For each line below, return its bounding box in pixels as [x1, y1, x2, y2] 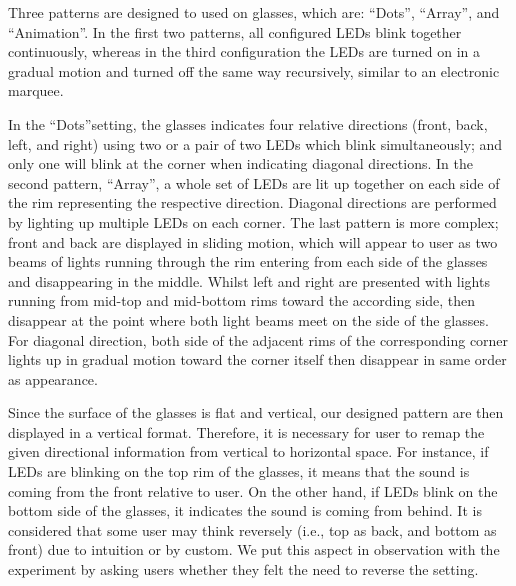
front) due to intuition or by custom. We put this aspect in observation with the [8, 539, 500, 560]
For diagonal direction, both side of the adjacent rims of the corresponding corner [8, 329, 509, 350]
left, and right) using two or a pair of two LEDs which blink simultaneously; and [8, 133, 503, 154]
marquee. [8, 80, 64, 101]
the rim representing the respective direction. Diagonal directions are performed [8, 192, 497, 213]
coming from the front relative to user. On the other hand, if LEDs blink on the [8, 480, 498, 501]
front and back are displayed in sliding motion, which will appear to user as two [8, 231, 498, 252]
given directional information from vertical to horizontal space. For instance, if [8, 441, 489, 462]
